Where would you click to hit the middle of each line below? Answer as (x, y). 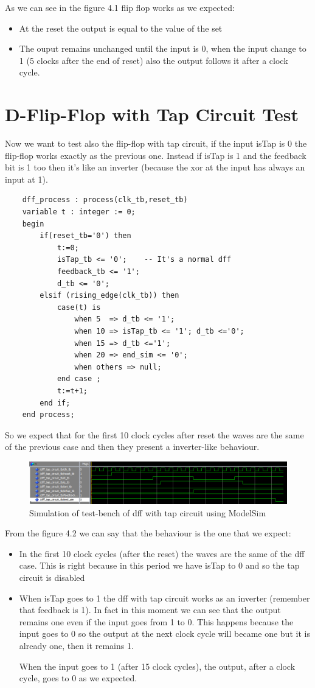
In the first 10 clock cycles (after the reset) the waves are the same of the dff (162, 553)
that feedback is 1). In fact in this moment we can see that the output (150, 610)
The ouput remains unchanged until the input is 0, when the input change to (163, 48)
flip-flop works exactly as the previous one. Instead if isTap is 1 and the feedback (156, 155)
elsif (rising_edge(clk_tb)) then (109, 296)
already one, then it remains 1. (76, 645)
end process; (48, 415)
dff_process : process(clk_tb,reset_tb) (105, 200)
